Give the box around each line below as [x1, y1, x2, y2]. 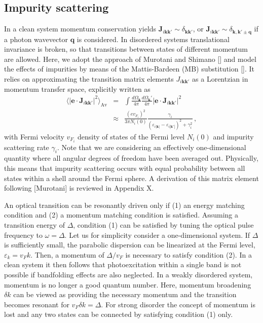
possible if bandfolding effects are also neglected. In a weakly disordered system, [4, 269, 253, 279]
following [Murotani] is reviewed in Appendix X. [4, 183, 154, 193]
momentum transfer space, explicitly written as [4, 83, 151, 94]
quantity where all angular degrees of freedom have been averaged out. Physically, [4, 153, 258, 163]
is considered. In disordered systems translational [77, 33, 230, 44]
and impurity [213, 131, 254, 141]
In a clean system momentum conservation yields [4, 23, 157, 34]
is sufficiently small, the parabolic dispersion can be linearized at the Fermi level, [4, 239, 255, 250]
